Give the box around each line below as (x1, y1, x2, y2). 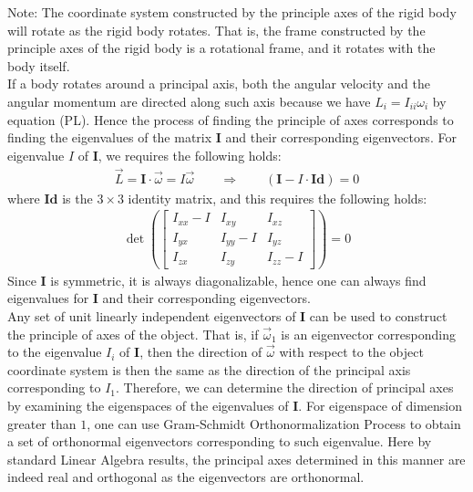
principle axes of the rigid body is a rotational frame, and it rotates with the (7, 38, 436, 58)
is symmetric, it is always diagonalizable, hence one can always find (50, 270, 427, 289)
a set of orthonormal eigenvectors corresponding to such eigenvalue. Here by (7, 432, 432, 451)
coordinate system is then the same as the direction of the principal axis (7, 360, 411, 379)
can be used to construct (309, 306, 447, 325)
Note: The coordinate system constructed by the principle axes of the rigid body (7, 3, 457, 21)
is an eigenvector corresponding (281, 324, 456, 343)
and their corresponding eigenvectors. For (225, 128, 457, 147)
